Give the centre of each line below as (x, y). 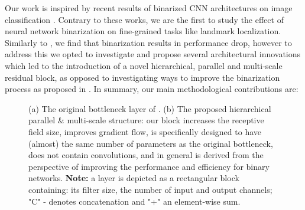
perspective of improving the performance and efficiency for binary (149, 166)
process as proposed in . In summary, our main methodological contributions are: (152, 89)
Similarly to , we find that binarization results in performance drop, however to (148, 42)
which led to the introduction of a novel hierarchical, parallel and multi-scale (144, 65)
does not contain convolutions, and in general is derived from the (146, 155)
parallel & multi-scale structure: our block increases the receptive (146, 120)
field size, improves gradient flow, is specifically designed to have (145, 131)
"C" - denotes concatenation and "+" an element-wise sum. (134, 201)
